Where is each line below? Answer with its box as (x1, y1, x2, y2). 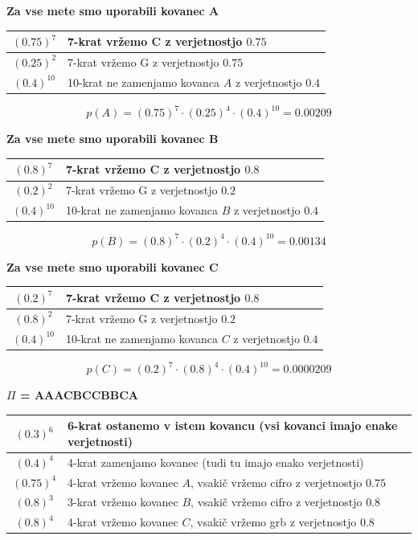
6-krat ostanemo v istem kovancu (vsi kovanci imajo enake (68, 417, 398, 434)
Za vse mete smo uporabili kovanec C (6, 258, 219, 275)
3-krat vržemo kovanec (68, 493, 178, 510)
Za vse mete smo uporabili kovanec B (6, 130, 219, 147)
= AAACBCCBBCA (20, 387, 138, 403)
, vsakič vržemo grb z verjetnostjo (190, 513, 357, 530)
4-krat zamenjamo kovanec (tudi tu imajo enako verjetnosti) (68, 453, 364, 470)
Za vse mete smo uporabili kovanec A (6, 2, 219, 18)
